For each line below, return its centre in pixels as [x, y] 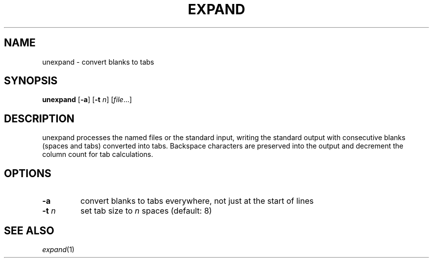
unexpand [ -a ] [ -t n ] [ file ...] [87, 100]
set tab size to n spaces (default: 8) [146, 211]
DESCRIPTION [39, 118]
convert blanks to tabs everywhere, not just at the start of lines [197, 201]
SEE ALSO [29, 230]
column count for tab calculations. [98, 154]
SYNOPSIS [31, 81]
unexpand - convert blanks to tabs [98, 62]
